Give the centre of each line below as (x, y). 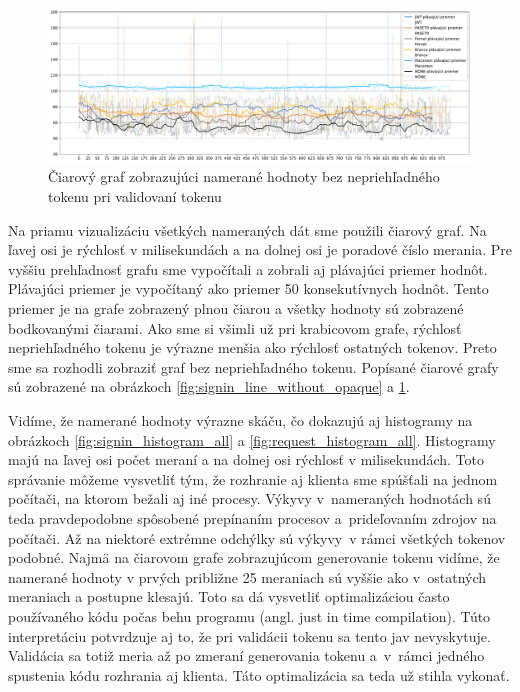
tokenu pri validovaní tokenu (135, 196)
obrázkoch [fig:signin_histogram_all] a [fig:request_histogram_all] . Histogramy (252, 439)
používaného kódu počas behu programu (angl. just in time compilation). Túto (249, 615)
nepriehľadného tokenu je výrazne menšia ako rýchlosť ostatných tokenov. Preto (252, 347)
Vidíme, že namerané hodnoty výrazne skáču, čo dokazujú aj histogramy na (240, 419)
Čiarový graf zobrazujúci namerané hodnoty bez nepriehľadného (244, 176)
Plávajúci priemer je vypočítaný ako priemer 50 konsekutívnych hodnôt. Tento (248, 288)
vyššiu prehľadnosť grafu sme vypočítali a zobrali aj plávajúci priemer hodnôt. (248, 268)
